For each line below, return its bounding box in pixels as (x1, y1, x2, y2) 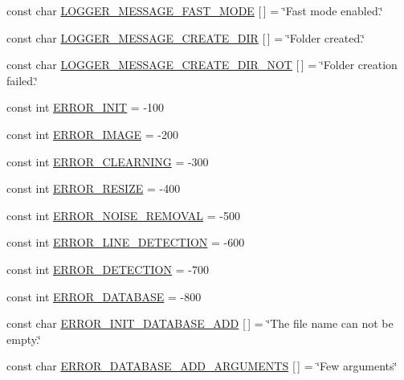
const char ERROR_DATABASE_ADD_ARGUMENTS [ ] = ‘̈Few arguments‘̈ (6, 358, 398, 374)
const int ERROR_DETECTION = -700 (6, 260, 209, 277)
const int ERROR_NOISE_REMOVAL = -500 (6, 206, 241, 223)
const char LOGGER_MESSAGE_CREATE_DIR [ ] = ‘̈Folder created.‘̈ (6, 29, 365, 46)
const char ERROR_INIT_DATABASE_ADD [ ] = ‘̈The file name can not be (6, 315, 394, 332)
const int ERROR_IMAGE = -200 (6, 125, 178, 142)
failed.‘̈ (6, 72, 38, 88)
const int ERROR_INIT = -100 (6, 99, 165, 116)
